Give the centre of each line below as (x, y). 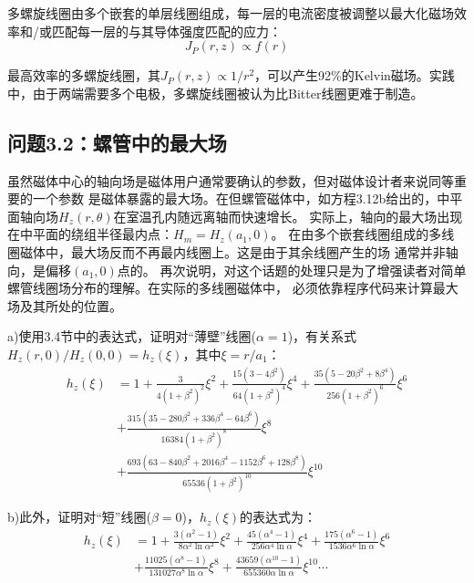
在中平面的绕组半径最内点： (90, 234)
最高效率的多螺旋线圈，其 (84, 75)
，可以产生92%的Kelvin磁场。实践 (355, 75)
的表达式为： (278, 517)
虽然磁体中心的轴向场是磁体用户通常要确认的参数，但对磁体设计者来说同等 (231, 180)
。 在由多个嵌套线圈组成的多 (356, 234)
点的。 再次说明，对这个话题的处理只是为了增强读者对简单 (292, 270)
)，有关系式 (322, 336)
